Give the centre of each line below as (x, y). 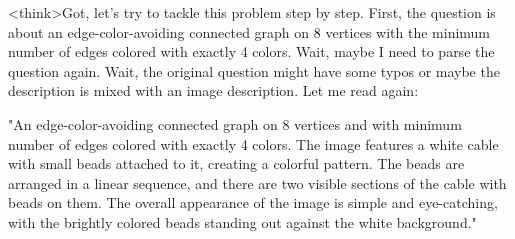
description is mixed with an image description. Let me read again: (213, 90)
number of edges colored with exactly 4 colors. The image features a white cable (253, 143)
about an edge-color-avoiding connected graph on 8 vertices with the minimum (249, 31)
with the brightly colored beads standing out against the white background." (242, 221)
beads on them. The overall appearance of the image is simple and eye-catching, (253, 202)
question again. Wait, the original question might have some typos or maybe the (254, 70)
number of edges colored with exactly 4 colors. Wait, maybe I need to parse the (251, 51)
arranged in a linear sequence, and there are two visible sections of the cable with (257, 182)
